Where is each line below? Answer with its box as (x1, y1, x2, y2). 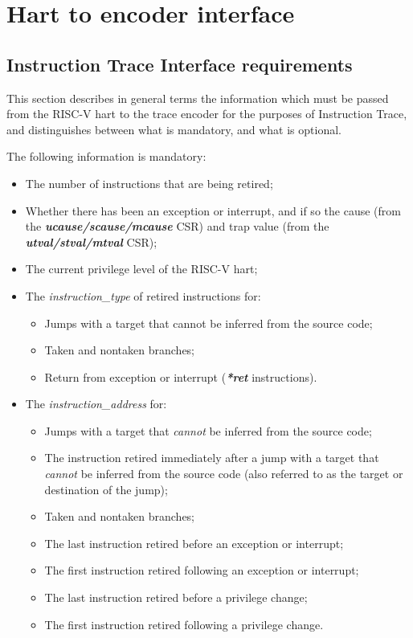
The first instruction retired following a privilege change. (44, 616, 324, 632)
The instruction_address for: (25, 395, 167, 412)
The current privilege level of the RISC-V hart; (25, 260, 258, 277)
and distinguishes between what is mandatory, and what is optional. (6, 121, 341, 137)
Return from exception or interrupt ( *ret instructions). (44, 368, 317, 385)
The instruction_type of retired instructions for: (25, 287, 261, 304)
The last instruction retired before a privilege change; (44, 589, 308, 606)
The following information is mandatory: (6, 148, 206, 165)
